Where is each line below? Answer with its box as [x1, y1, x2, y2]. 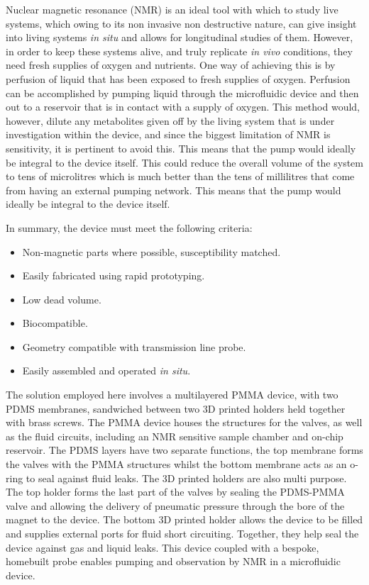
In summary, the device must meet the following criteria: [6, 220, 253, 235]
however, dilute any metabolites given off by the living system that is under [6, 113, 335, 128]
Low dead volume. [22, 291, 101, 306]
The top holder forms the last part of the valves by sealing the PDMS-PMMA [6, 484, 345, 499]
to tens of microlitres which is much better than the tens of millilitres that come [6, 169, 355, 184]
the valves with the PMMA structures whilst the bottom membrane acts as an [6, 457, 347, 472]
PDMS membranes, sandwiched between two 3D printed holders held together [6, 401, 346, 416]
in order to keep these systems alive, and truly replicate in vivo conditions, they [6, 43, 353, 58]
